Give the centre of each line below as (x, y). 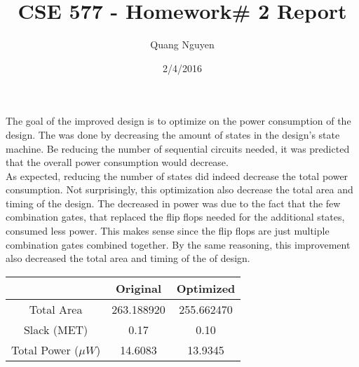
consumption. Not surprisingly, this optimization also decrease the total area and (179, 189)
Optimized (206, 288)
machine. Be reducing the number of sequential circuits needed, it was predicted (178, 148)
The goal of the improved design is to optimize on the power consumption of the (178, 121)
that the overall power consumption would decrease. (117, 162)
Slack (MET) (56, 329)
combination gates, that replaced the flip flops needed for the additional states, (175, 217)
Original (138, 288)
